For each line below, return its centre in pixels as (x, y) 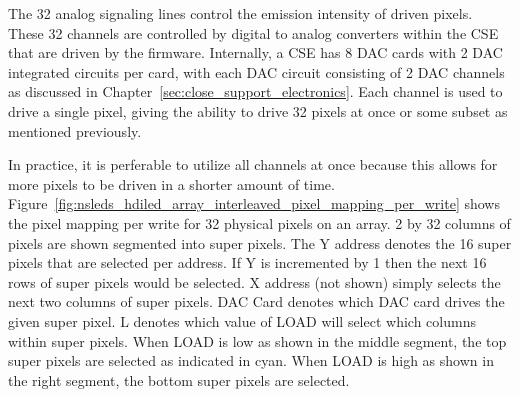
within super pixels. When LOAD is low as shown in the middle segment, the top (257, 340)
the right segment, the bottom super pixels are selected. (179, 379)
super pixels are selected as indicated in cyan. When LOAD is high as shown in (251, 360)
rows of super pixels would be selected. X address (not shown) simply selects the (254, 281)
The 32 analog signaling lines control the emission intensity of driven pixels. (240, 13)
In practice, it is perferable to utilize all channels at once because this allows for (253, 164)
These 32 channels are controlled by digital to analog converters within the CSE (253, 32)
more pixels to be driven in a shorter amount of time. (171, 183)
